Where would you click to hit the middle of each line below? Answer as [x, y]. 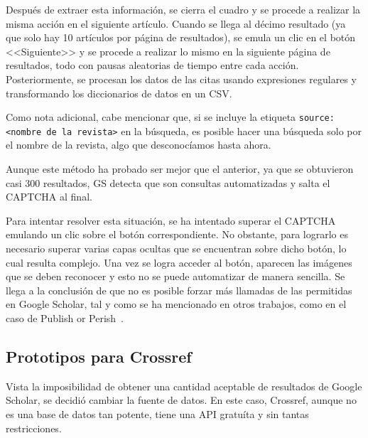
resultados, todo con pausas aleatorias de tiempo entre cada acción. [152, 65]
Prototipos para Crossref [99, 356]
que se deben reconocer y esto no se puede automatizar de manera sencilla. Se [175, 276]
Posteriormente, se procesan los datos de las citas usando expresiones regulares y [181, 79]
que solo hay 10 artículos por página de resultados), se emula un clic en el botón [181, 37]
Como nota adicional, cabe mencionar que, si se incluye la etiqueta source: [170, 117]
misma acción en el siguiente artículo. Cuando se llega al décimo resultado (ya [176, 23]
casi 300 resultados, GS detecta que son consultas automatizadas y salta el [168, 182]
